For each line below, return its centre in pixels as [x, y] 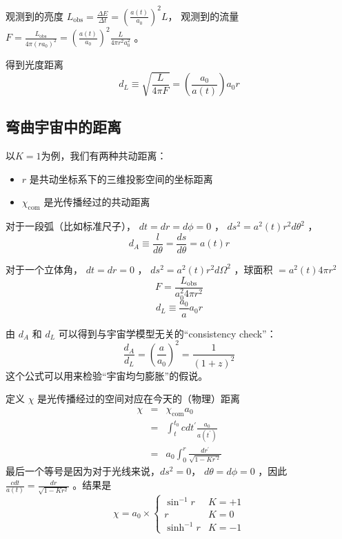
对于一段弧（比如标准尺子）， [71, 226]
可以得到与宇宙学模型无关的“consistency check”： [167, 333]
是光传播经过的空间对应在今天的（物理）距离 [139, 399]
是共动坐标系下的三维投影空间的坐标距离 [121, 178]
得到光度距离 [34, 64]
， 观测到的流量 [203, 16]
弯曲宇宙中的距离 [63, 127]
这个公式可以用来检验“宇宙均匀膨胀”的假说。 [107, 375]
